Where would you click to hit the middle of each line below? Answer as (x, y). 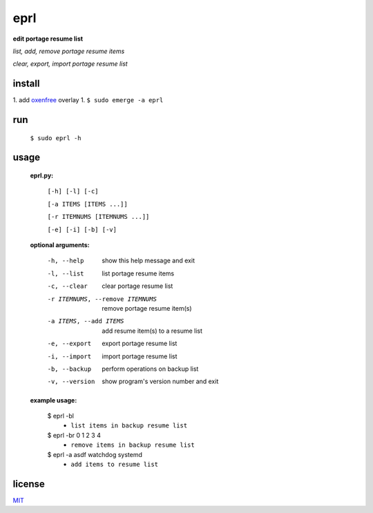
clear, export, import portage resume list (70, 64)
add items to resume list (115, 465)
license (29, 484)
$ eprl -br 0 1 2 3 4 (74, 435)
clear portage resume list (137, 286)
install (26, 84)
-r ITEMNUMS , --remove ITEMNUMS (102, 299)
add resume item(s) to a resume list (152, 331)
